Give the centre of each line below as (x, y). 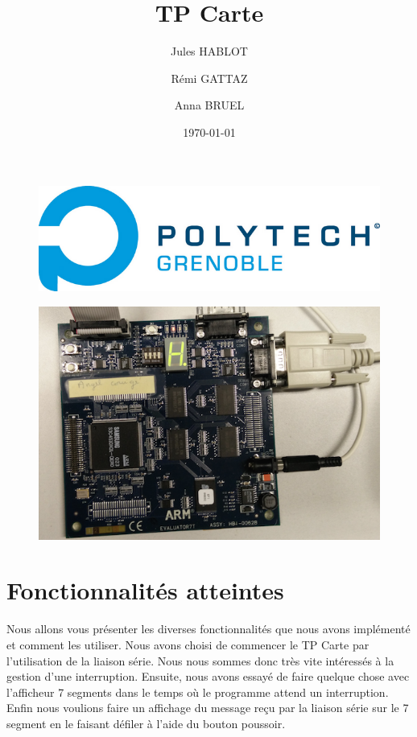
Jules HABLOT (209, 51)
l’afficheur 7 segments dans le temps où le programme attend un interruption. (198, 692)
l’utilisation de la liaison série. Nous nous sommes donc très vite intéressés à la (200, 660)
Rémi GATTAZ (209, 78)
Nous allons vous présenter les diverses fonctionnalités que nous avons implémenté (208, 629)
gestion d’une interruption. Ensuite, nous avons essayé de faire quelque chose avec (208, 676)
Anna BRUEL (209, 105)
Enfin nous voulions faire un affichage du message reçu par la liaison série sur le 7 (208, 708)
